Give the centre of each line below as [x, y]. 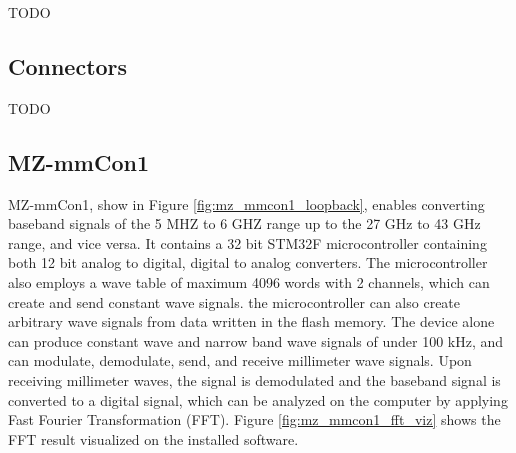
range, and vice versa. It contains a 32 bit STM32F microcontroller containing [247, 242]
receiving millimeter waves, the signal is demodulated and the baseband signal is [254, 379]
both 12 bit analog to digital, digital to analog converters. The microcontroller [248, 262]
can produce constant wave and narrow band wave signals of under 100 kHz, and [256, 340]
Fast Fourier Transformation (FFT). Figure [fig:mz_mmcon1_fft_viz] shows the [254, 419]
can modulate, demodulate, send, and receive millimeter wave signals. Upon [240, 360]
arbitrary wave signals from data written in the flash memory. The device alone [251, 321]
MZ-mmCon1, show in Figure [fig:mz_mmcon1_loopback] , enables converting [246, 203]
